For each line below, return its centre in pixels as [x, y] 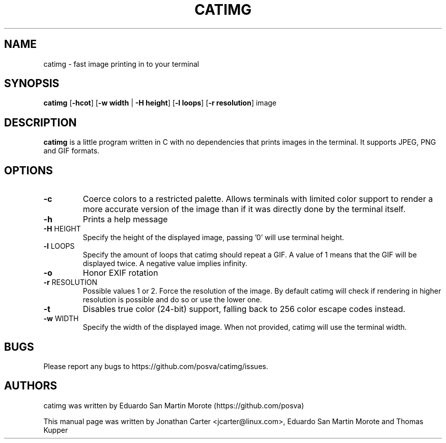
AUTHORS [31, 386]
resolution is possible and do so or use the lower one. [172, 300]
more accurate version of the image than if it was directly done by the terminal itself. [244, 209]
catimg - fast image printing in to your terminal [121, 64]
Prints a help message [125, 219]
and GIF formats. [72, 151]
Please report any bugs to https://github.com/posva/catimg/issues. [156, 366]
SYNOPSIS [32, 84]
